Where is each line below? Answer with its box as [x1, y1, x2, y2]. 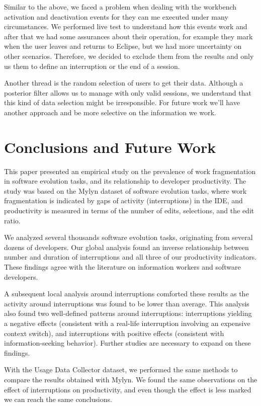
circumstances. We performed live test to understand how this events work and [4, 21, 247, 32]
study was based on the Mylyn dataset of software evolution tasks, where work [4, 185, 247, 196]
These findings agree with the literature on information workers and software [4, 262, 241, 272]
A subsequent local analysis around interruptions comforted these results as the [4, 288, 249, 299]
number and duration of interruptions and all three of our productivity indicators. [4, 252, 257, 262]
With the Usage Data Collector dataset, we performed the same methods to [4, 364, 238, 375]
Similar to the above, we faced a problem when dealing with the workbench [4, 2, 237, 12]
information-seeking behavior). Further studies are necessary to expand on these [4, 338, 251, 348]
